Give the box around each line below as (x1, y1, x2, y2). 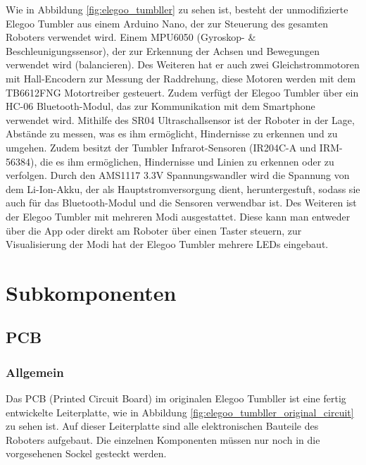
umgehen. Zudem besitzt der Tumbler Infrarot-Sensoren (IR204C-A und (6, 139, 317, 154)
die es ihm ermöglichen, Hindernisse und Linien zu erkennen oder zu (39, 154, 334, 168)
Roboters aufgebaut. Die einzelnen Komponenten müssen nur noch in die (6, 432, 320, 447)
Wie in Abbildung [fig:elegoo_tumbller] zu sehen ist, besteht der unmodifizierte (6, 2, 348, 16)
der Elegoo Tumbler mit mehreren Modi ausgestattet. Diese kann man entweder (6, 209, 351, 223)
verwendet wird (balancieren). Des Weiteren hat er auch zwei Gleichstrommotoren (6, 57, 360, 72)
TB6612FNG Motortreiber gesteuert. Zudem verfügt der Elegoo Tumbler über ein (6, 85, 359, 99)
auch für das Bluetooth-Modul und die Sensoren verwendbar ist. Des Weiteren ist (6, 195, 357, 210)
